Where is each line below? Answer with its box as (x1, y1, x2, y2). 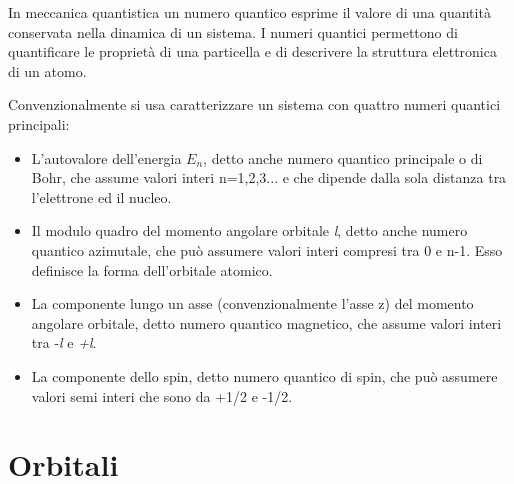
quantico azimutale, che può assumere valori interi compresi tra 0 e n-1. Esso (31, 239, 503, 260)
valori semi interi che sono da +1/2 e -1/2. (31, 385, 293, 406)
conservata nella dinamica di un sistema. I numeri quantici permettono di (8, 21, 458, 42)
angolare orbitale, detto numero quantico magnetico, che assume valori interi (31, 312, 502, 333)
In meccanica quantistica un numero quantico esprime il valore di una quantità (8, 2, 491, 22)
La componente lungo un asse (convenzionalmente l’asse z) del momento (31, 293, 474, 314)
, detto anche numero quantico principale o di (203, 147, 483, 168)
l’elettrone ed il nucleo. (31, 186, 172, 207)
